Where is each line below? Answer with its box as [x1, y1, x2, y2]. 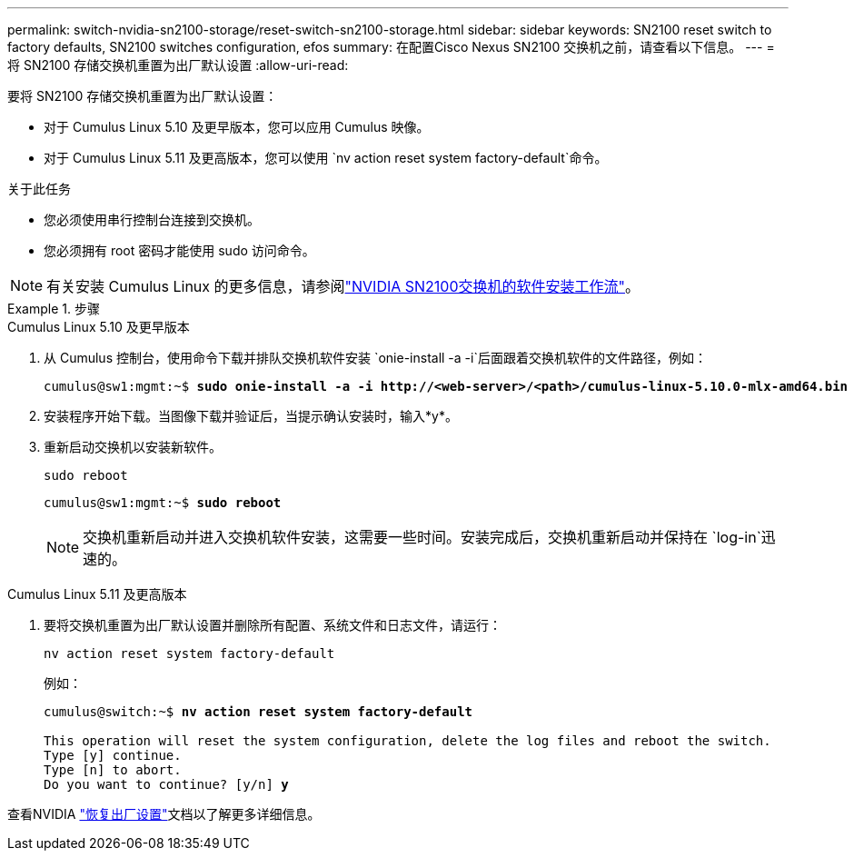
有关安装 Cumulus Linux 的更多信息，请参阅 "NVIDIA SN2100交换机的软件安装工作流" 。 [46, 277, 640, 295]
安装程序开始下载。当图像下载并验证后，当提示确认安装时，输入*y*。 [44, 408, 458, 424]
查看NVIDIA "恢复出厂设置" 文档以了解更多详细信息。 [7, 806, 321, 822]
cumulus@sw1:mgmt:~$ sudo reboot [44, 495, 282, 510]
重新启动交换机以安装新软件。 [44, 439, 222, 454]
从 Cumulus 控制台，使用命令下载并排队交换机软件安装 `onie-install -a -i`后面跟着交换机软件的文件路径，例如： [44, 350, 707, 365]
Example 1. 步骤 [7, 301, 100, 316]
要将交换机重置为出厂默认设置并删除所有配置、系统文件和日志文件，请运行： [44, 617, 501, 633]
